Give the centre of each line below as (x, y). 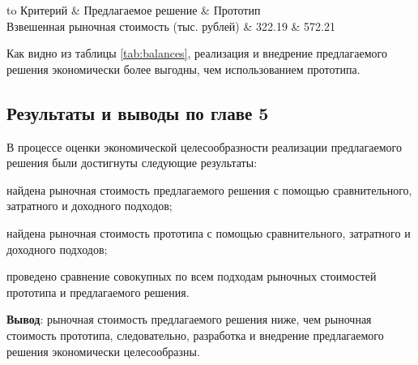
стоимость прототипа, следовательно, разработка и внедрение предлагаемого (195, 335)
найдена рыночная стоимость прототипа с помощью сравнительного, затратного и (209, 232)
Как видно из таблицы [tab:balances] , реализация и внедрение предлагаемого (197, 53)
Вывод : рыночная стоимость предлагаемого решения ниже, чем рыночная (189, 319)
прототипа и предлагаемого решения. (98, 292)
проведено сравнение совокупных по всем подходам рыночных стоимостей (192, 276)
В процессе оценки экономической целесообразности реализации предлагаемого (204, 146)
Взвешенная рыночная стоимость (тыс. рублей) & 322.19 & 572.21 (171, 26)
